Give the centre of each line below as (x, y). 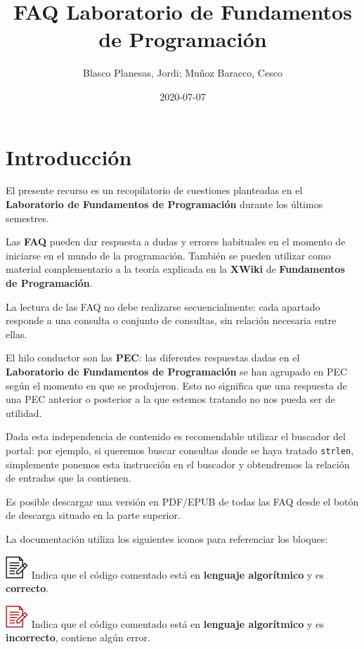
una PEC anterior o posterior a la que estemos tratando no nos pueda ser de (170, 399)
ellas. (17, 334)
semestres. (27, 218)
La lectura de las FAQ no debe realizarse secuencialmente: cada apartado (163, 306)
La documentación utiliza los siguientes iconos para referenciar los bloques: (167, 538)
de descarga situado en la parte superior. (93, 515)
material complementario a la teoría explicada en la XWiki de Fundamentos (175, 269)
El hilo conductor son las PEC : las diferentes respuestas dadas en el (153, 358)
